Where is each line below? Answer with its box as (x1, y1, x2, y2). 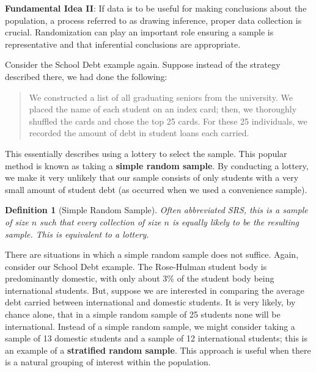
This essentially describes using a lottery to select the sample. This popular (5, 147, 287, 159)
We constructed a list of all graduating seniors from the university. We (29, 90, 293, 103)
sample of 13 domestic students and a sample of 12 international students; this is (5, 332, 307, 345)
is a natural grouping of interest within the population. (5, 356, 211, 368)
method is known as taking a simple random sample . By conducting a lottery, (5, 159, 309, 172)
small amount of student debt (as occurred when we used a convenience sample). (5, 183, 307, 195)
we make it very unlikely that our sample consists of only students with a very (5, 171, 299, 184)
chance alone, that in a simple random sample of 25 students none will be (5, 308, 281, 321)
